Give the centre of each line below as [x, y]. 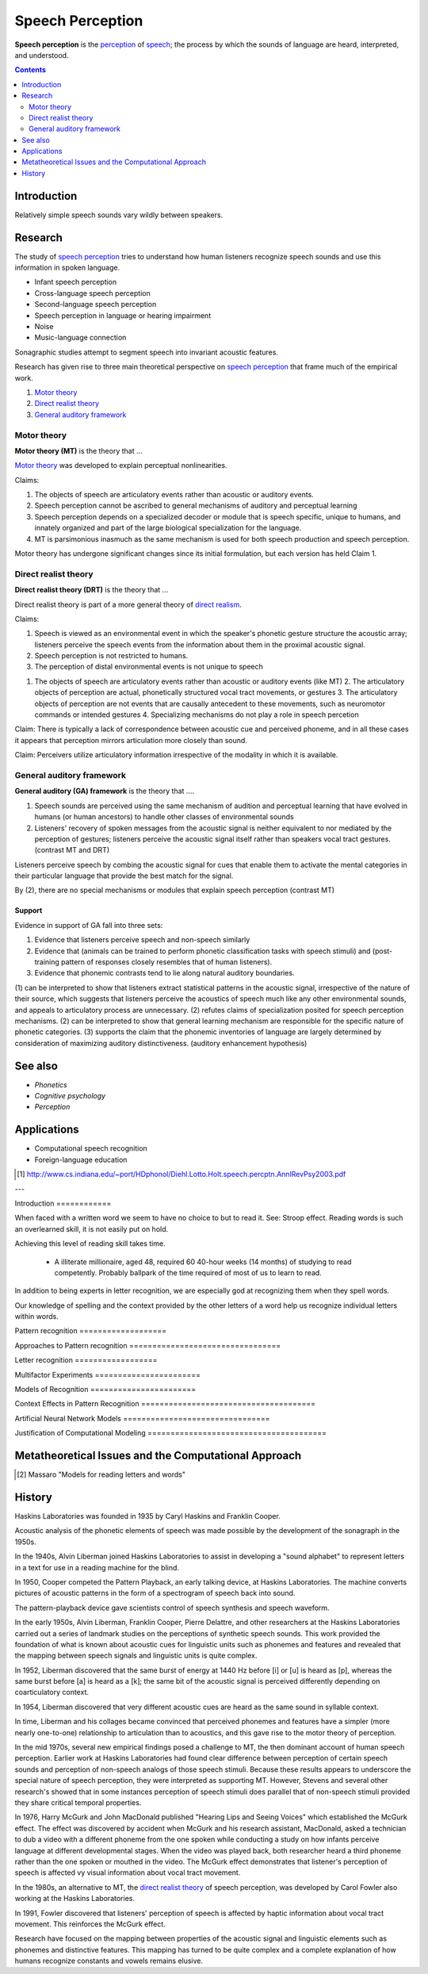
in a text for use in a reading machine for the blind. [97, 1567]
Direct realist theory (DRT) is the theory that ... [92, 590]
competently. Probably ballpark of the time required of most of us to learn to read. [188, 1272]
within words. [36, 1317]
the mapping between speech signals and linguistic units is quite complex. [136, 1656]
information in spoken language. [67, 268]
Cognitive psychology [70, 1096]
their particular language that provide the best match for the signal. [124, 876]
